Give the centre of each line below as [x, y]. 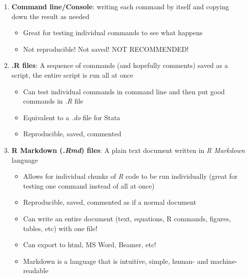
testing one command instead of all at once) [89, 185]
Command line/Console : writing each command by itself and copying [120, 6]
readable [36, 270]
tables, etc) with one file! [60, 228]
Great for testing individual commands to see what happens [113, 32]
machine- [224, 261]
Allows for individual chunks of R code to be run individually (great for [130, 176]
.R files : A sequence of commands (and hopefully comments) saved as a [120, 65]
